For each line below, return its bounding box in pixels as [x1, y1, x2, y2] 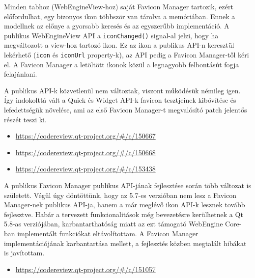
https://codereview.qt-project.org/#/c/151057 [15, 264, 156, 274]
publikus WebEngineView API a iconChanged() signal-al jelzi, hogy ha [4, 30, 219, 40]
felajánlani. [4, 69, 37, 79]
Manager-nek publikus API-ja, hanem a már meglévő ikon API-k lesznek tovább [4, 199, 245, 210]
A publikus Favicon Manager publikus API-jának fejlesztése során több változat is [4, 180, 252, 191]
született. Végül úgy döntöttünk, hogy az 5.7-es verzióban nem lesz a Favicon [4, 190, 236, 200]
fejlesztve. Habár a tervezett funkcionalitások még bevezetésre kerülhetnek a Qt [4, 209, 243, 219]
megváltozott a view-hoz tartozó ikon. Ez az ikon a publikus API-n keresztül [4, 40, 234, 50]
